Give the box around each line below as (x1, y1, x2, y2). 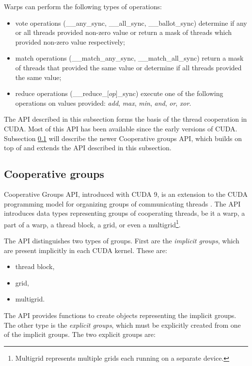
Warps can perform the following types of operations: (4, 1, 162, 11)
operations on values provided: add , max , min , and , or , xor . (15, 97, 191, 108)
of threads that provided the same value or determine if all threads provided (15, 62, 242, 72)
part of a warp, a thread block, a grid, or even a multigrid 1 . (4, 218, 181, 229)
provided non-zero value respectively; (15, 36, 125, 47)
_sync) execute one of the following (117, 88, 223, 98)
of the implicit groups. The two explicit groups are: (4, 329, 156, 339)
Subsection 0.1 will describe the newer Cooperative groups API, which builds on (4, 133, 242, 143)
